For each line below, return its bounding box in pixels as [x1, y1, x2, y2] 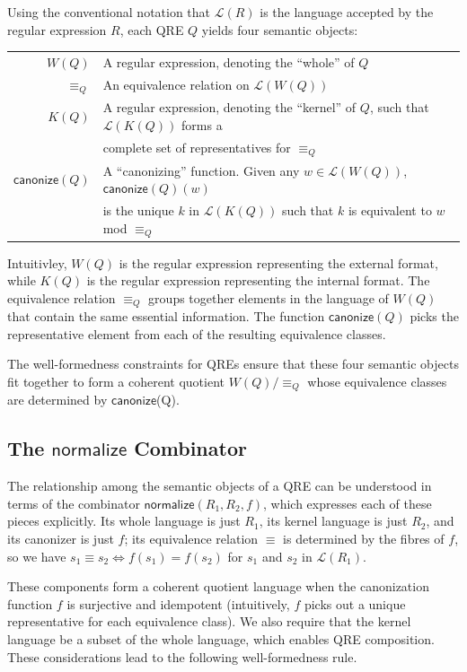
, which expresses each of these [263, 493, 432, 512]
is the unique [102, 201, 174, 220]
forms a [181, 116, 223, 135]
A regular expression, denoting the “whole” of [102, 52, 355, 71]
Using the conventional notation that [7, 3, 211, 21]
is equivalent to [348, 201, 432, 220]
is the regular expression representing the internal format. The [86, 271, 430, 290]
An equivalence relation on [102, 75, 250, 94]
